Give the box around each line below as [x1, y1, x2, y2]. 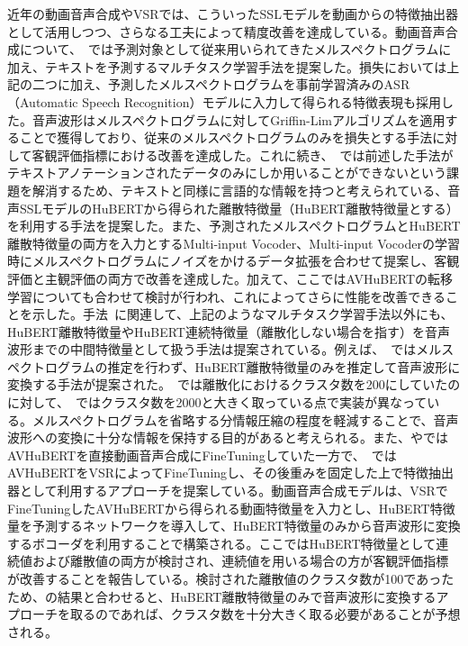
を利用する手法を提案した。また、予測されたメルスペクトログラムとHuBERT [7, 216, 461, 235]
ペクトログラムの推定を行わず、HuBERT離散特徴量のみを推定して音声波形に [7, 357, 461, 376]
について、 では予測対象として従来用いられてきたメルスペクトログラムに [19, 40, 452, 59]
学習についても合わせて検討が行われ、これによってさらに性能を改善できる [7, 287, 445, 305]
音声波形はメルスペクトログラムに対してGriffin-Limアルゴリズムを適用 [31, 110, 445, 129]
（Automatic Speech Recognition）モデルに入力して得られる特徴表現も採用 [7, 92, 441, 111]
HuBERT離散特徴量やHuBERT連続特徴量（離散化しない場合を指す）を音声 [7, 322, 450, 341]
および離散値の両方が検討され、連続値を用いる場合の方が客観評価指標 [31, 551, 449, 570]
